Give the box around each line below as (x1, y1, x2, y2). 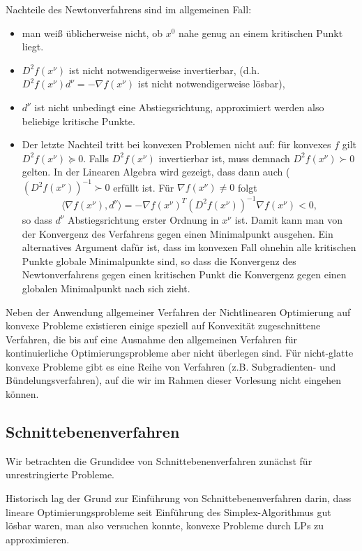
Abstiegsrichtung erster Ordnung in (68, 212, 219, 227)
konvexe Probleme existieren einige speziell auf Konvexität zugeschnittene (6, 318, 321, 333)
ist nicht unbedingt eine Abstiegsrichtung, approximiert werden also (34, 99, 324, 114)
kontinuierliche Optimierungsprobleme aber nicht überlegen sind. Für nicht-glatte (6, 345, 354, 360)
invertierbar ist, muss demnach (158, 150, 290, 165)
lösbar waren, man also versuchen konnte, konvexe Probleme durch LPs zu (6, 518, 324, 533)
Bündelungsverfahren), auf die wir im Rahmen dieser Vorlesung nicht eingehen (6, 373, 342, 387)
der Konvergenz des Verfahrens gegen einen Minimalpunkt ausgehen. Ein (22, 226, 333, 241)
